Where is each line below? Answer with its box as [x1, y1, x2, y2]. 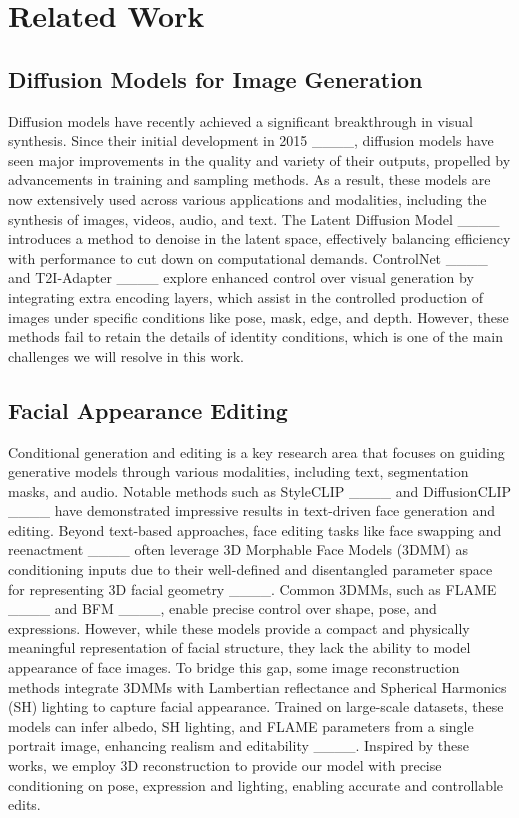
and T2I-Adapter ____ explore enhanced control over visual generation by [8, 267, 474, 288]
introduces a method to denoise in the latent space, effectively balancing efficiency [8, 228, 511, 249]
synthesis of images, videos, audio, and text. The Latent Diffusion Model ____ [8, 208, 500, 229]
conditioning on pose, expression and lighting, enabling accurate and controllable [8, 774, 504, 795]
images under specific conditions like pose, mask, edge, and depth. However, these [8, 306, 509, 327]
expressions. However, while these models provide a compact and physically [8, 617, 470, 638]
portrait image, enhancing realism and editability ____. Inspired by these [8, 735, 469, 756]
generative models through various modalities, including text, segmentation [8, 461, 469, 482]
